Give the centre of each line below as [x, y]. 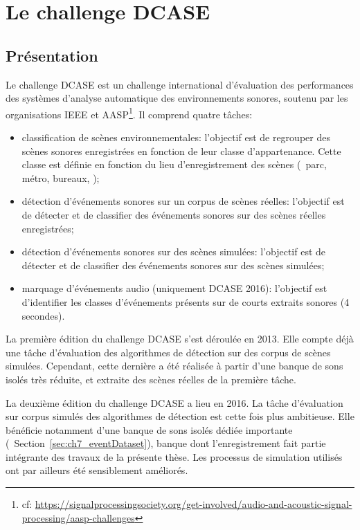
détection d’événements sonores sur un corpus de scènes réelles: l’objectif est [183, 201]
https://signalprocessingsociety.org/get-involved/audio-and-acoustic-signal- [193, 504]
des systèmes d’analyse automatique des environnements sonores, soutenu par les [177, 98]
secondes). [43, 315]
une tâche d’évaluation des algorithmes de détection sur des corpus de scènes [168, 352]
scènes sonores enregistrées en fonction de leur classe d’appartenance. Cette [181, 150]
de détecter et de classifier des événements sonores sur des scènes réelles [174, 214]
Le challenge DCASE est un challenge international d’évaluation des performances [180, 84]
